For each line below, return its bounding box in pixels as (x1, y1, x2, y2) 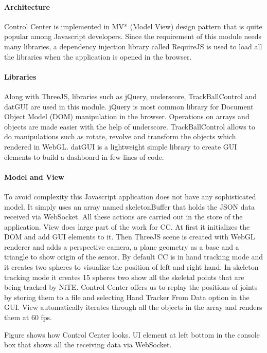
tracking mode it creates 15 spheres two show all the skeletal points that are (4, 271, 244, 282)
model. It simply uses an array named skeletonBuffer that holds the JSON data (4, 201, 255, 212)
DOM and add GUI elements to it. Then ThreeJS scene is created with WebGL (4, 231, 255, 242)
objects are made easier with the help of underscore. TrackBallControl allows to (4, 121, 255, 132)
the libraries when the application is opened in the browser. (4, 51, 192, 62)
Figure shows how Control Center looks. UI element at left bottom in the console (4, 329, 260, 340)
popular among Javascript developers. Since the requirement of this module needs (4, 31, 262, 42)
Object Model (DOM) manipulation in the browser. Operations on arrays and (4, 111, 250, 122)
